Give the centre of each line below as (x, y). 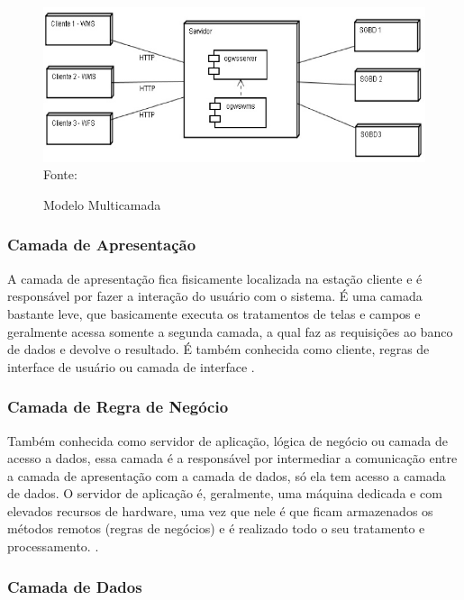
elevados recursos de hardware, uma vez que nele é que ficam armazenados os (220, 510)
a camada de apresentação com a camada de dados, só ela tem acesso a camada (227, 475)
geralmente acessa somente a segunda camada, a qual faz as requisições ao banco (230, 331)
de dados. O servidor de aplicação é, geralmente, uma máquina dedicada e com (225, 493)
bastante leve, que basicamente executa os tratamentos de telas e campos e (214, 313)
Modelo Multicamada (102, 204)
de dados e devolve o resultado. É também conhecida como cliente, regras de (218, 349)
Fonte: (60, 174)
